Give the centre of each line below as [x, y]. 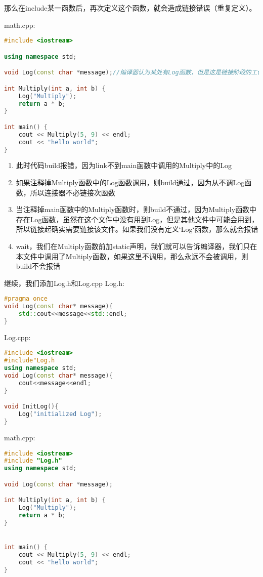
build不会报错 [38, 266]
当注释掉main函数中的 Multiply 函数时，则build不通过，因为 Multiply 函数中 [136, 209]
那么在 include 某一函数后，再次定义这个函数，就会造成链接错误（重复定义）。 [130, 8]
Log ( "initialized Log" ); [60, 414]
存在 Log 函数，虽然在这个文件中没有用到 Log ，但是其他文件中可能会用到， [137, 219]
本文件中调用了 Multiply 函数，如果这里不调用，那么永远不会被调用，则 [132, 256]
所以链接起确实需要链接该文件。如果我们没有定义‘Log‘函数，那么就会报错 [137, 229]
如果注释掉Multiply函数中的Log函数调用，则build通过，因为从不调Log [130, 182]
